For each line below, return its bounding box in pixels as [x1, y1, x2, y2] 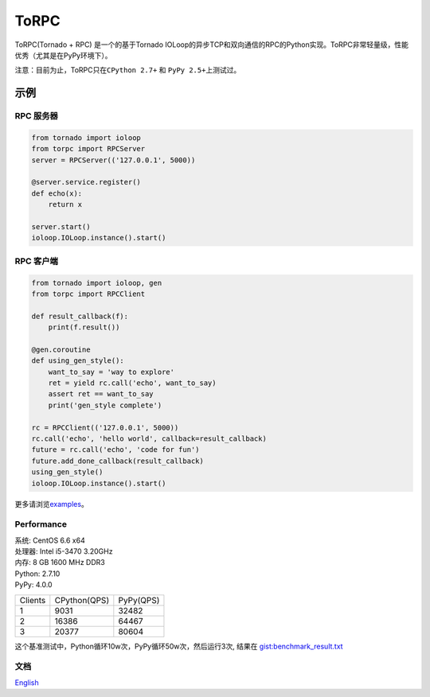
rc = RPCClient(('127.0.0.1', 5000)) [31, 422, 179, 432]
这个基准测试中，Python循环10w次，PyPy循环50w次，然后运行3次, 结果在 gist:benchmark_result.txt [14, 641, 343, 651]
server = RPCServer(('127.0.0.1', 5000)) [31, 155, 196, 165]
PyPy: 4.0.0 [14, 580, 53, 590]
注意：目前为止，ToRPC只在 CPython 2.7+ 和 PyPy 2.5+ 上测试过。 [14, 65, 241, 75]
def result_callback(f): [31, 311, 129, 321]
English [14, 677, 39, 687]
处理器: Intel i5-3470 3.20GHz [14, 547, 113, 556]
